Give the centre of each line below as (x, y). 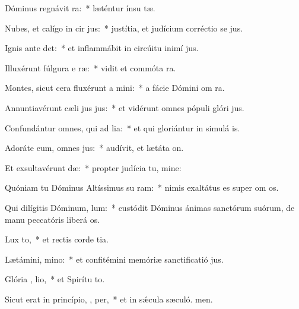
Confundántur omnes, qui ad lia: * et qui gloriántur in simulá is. (123, 127)
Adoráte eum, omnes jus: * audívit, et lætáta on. (94, 148)
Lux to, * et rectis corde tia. (57, 239)
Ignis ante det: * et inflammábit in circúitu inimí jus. (102, 48)
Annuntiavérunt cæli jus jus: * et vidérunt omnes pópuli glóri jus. (125, 107)
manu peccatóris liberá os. (53, 219)
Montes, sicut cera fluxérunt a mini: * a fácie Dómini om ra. (115, 88)
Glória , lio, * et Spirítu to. (55, 279)
